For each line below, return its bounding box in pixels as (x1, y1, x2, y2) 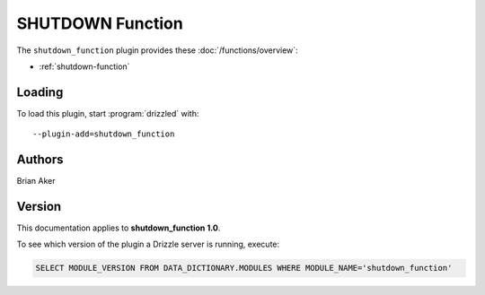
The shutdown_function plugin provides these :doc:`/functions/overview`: (16, 45, 298, 56)
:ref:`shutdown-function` (39, 61, 130, 72)
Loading (16, 84, 64, 100)
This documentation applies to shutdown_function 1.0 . (16, 222, 221, 233)
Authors (16, 152, 64, 168)
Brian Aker (16, 176, 56, 187)
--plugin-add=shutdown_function (32, 129, 175, 139)
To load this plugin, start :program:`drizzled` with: (16, 108, 199, 118)
